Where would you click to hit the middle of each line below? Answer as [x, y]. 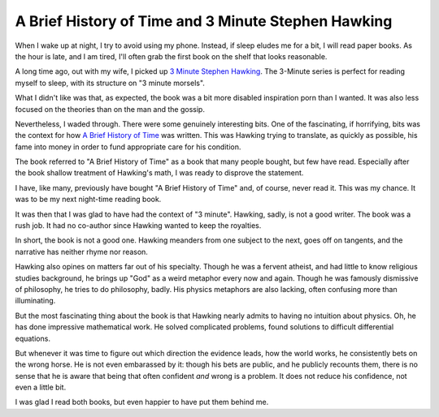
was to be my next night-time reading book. [88, 200]
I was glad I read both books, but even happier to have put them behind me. [142, 402]
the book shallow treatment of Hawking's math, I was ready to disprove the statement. [159, 173]
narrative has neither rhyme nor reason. [81, 251]
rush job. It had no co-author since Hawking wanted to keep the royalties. [138, 226]
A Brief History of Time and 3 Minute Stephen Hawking [204, 21]
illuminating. [35, 301]
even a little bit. [41, 387]
